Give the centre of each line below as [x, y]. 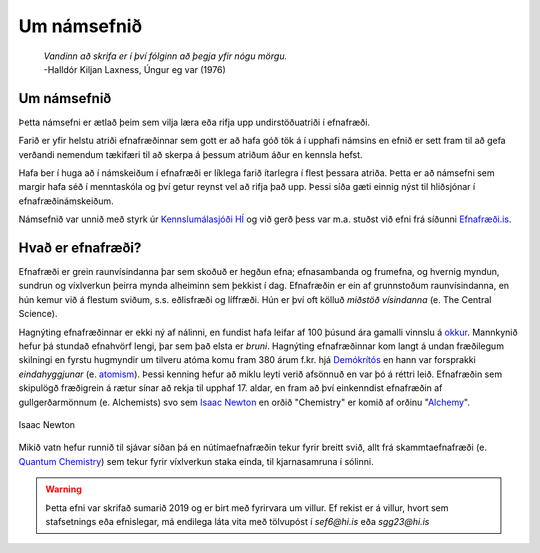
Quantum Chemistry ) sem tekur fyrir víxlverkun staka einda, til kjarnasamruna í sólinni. [196, 461]
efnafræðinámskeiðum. [66, 201]
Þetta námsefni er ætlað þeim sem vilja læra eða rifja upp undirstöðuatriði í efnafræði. [194, 122]
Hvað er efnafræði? [80, 248]
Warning [63, 489]
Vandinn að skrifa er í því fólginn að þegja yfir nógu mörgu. [165, 56]
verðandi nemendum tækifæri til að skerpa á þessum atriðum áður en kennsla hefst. [191, 154]
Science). [38, 314]
